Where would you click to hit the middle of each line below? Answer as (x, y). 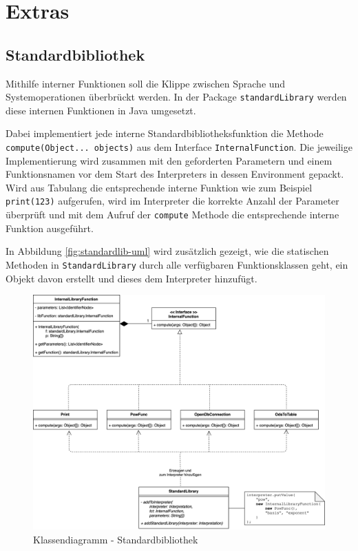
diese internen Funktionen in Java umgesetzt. (101, 110)
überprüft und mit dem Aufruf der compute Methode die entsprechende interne (172, 215)
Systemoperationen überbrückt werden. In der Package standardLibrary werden (176, 97)
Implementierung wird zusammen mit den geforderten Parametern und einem (169, 160)
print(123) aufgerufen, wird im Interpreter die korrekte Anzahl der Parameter (172, 201)
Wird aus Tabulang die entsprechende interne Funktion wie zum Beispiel (159, 187)
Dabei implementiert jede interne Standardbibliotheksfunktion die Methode (165, 133)
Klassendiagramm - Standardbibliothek (116, 539)
